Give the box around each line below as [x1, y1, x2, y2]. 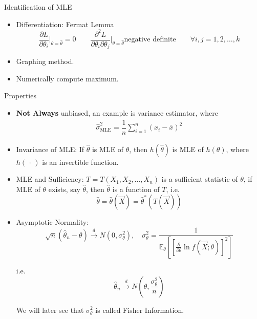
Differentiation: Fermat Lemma [16, 18, 114, 29]
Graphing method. [16, 56, 74, 67]
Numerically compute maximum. [16, 73, 119, 83]
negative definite [124, 36, 176, 44]
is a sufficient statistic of [161, 174, 238, 184]
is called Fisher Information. [95, 304, 184, 315]
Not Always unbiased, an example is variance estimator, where [16, 107, 218, 118]
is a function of [112, 183, 160, 194]
